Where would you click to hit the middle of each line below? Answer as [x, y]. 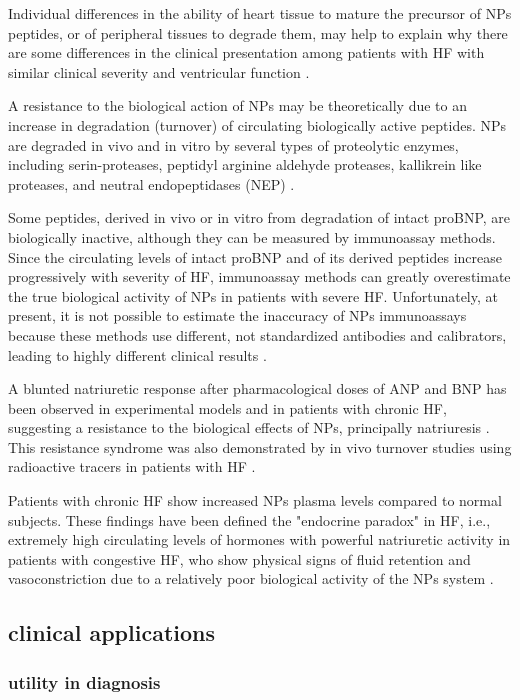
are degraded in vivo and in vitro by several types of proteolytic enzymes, [233, 144]
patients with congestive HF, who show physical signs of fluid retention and [239, 558]
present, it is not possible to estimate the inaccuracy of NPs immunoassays [237, 315]
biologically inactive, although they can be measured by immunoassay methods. [252, 236]
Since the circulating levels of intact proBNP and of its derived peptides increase [255, 256]
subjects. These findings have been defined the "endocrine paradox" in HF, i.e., [249, 519]
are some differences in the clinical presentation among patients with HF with [246, 52]
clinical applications [112, 632]
